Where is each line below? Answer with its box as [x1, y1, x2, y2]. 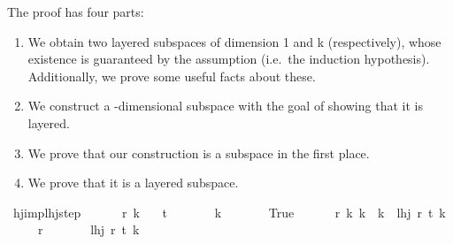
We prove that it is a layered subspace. [27, 173, 239, 192]
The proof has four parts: [7, 3, 144, 20]
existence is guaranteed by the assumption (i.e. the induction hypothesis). [27, 50, 430, 68]
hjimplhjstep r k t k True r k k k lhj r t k [12, 202, 446, 221]
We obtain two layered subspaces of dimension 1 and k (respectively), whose [27, 32, 441, 50]
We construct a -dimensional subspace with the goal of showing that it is [27, 96, 423, 115]
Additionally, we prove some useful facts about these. [27, 66, 316, 85]
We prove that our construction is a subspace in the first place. [27, 143, 370, 162]
